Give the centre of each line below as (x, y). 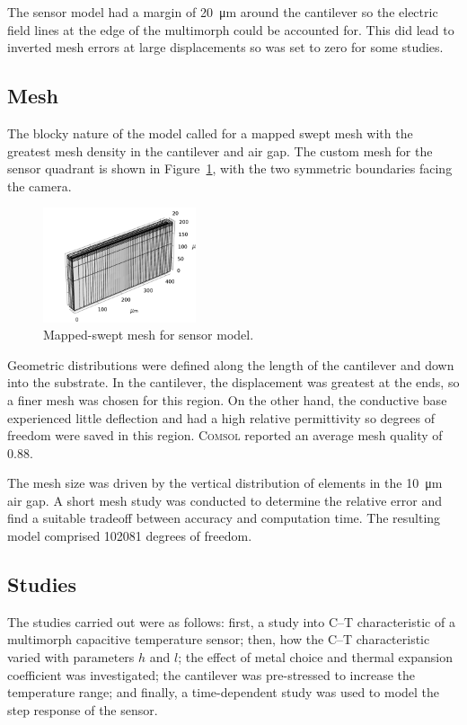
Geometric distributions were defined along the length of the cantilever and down (231, 364)
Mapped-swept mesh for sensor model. (149, 335)
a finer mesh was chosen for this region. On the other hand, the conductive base (227, 399)
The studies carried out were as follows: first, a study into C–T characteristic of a (231, 621)
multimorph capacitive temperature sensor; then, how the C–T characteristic (219, 639)
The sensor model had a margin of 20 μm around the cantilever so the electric (223, 12)
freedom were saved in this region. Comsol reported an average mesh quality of (225, 435)
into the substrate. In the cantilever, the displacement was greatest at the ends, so (233, 382)
